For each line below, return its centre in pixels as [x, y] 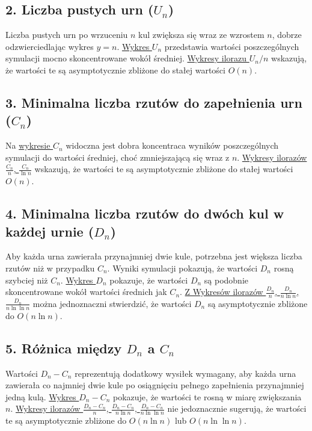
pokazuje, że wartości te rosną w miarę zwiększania [207, 396]
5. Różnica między [64, 348]
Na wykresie [28, 145]
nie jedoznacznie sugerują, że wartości [237, 408]
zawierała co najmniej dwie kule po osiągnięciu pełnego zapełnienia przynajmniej [155, 385]
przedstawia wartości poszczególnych [232, 46]
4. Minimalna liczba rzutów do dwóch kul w [145, 213]
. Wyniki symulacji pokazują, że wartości [182, 268]
